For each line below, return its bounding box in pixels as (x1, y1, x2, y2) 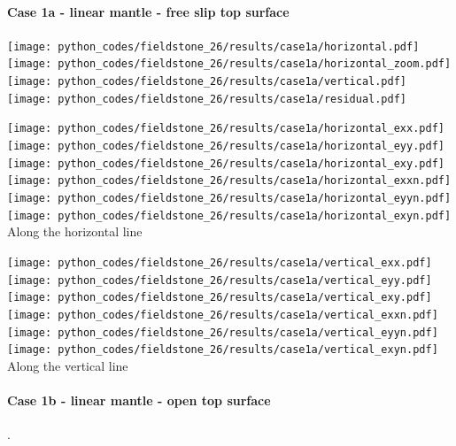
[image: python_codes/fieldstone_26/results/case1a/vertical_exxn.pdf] (7, 308, 438, 321)
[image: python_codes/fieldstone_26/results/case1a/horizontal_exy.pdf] (7, 157, 444, 170)
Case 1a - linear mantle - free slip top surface (7, 2, 290, 20)
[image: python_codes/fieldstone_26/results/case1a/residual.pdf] (7, 92, 407, 105)
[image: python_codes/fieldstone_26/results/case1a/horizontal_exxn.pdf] (7, 174, 452, 188)
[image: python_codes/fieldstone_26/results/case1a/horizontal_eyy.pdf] (7, 140, 444, 153)
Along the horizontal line (7, 222, 143, 241)
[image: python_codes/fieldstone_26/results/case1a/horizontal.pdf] (7, 40, 420, 53)
